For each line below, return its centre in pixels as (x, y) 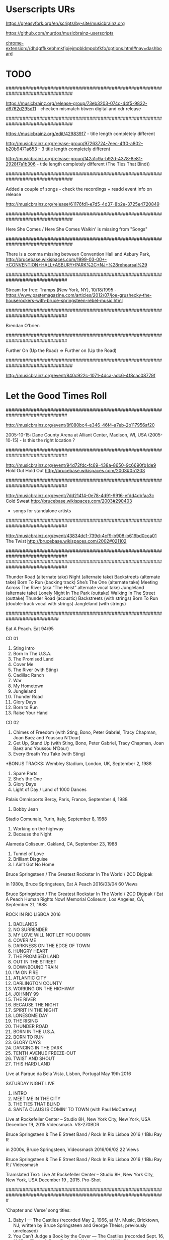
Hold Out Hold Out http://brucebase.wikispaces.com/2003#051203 (75, 470)
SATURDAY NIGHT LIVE (30, 1083)
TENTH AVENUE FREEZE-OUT (45, 1053)
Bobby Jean (25, 809)
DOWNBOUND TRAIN (35, 967)
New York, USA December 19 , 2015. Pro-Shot (53, 1180)
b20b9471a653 (21, 149)
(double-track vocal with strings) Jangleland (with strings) (66, 603)
